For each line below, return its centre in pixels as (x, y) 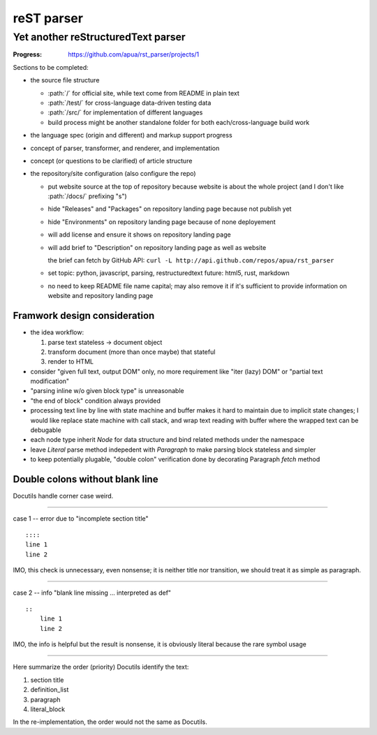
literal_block (48, 709)
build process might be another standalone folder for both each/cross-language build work (179, 122)
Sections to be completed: (51, 67)
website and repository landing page (101, 296)
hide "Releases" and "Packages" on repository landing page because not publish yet (170, 209)
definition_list (50, 690)
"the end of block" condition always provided (95, 401)
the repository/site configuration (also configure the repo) (113, 174)
